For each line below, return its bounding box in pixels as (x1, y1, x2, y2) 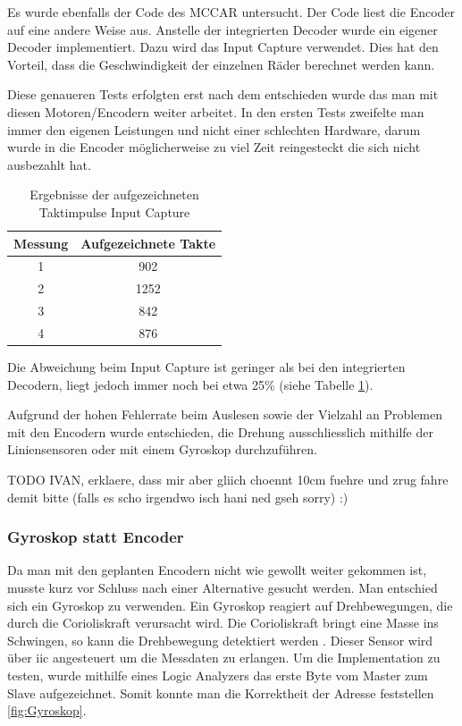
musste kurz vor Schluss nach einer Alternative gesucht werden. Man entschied (7, 578, 438, 596)
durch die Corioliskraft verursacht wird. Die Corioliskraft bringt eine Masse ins (7, 613, 439, 632)
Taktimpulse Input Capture (38, 202, 190, 221)
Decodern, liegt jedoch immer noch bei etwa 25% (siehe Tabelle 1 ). (7, 375, 374, 393)
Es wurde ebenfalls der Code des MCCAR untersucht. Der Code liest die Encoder (7, 3, 456, 21)
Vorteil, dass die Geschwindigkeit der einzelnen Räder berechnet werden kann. (7, 55, 435, 73)
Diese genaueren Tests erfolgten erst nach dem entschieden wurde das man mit (7, 85, 439, 104)
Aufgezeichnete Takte (80, 233, 216, 252)
